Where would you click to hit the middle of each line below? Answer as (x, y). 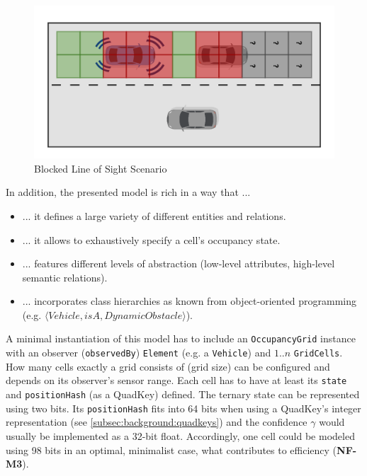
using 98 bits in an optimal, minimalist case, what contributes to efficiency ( (171, 449)
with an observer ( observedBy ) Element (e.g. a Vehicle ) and (139, 353)
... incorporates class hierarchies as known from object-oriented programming (190, 301)
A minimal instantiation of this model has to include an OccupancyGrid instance (181, 338)
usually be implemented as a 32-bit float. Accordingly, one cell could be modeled (180, 435)
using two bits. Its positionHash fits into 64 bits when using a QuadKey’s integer (183, 408)
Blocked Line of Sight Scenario (101, 168)
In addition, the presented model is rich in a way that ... (128, 192)
